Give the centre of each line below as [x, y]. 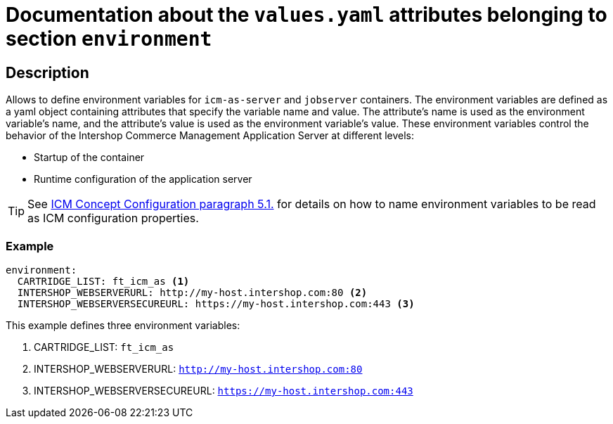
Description [47, 72]
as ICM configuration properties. [113, 218]
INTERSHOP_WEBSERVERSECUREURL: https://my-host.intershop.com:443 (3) [216, 303]
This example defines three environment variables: [123, 325]
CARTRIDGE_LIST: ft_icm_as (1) [103, 281]
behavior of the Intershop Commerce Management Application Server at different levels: [210, 136]
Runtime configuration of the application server [143, 179]
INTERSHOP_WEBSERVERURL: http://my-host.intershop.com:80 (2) [192, 292]
